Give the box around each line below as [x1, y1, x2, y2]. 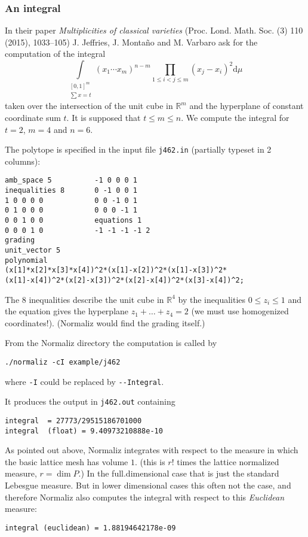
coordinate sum [5, 111, 61, 123]
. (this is [134, 455, 165, 468]
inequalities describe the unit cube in [29, 293, 164, 305]
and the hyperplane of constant [189, 99, 304, 112]
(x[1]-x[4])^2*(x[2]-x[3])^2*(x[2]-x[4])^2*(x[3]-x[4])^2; [5, 275, 244, 284]
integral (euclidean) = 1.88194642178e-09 [5, 523, 176, 532]
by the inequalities [178, 293, 246, 305]
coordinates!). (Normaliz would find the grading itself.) [5, 316, 205, 329]
